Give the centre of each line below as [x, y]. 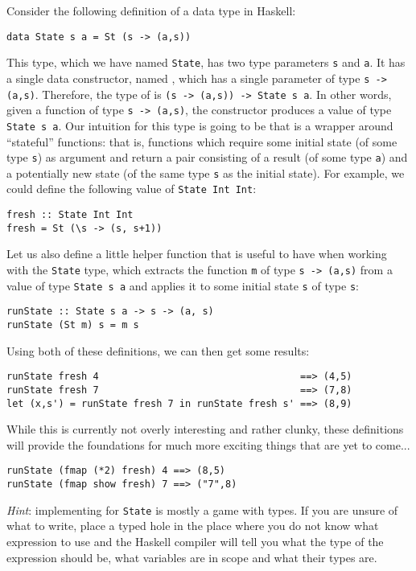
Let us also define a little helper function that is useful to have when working [197, 254]
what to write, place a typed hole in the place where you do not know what [193, 526]
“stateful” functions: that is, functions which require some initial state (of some [202, 141]
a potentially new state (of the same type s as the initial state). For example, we [206, 173]
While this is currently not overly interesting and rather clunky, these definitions [205, 429]
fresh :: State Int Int [70, 215]
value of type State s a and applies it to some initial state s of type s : [183, 285]
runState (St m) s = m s [73, 325]
